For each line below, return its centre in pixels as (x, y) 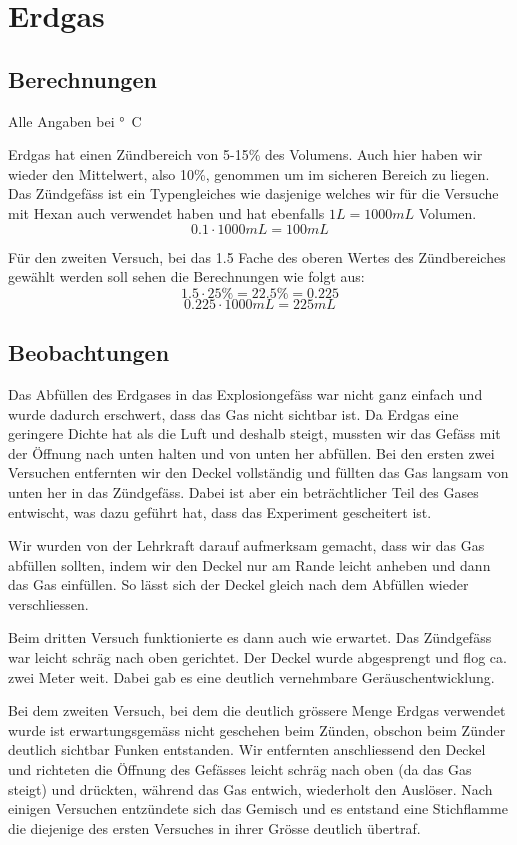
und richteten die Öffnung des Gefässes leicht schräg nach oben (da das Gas (240, 769)
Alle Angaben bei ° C (75, 120)
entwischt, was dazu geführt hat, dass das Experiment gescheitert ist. (220, 511)
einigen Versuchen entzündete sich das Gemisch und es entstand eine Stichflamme (258, 808)
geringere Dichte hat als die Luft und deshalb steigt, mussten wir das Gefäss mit (254, 433)
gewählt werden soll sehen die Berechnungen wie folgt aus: (186, 276)
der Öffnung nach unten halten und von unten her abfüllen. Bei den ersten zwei (251, 452)
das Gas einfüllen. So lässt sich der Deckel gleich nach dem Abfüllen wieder (238, 584)
